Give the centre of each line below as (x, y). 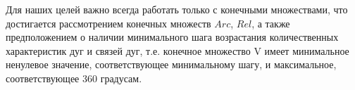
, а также (271, 23)
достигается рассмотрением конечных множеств (108, 23)
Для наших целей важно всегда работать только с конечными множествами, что (177, 9)
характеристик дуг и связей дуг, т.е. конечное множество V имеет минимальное (177, 50)
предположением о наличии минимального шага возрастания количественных (172, 37)
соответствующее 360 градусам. (74, 78)
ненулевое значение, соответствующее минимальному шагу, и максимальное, (171, 64)
